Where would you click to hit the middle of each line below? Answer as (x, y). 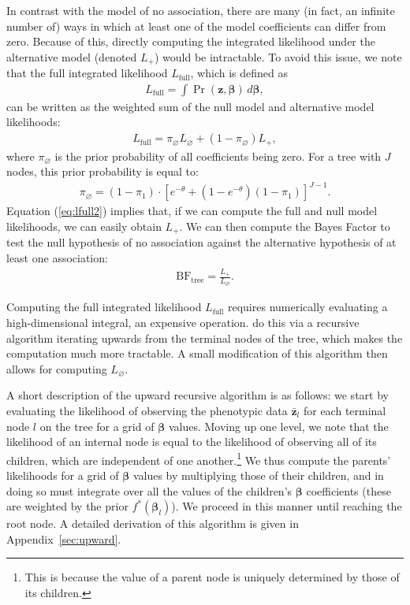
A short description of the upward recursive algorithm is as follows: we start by (198, 395)
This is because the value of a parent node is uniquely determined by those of (212, 577)
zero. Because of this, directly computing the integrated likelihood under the (191, 41)
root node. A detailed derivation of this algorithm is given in (153, 523)
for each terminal (345, 411)
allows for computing (57, 368)
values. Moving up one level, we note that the (278, 426)
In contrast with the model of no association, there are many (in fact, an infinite (201, 10)
